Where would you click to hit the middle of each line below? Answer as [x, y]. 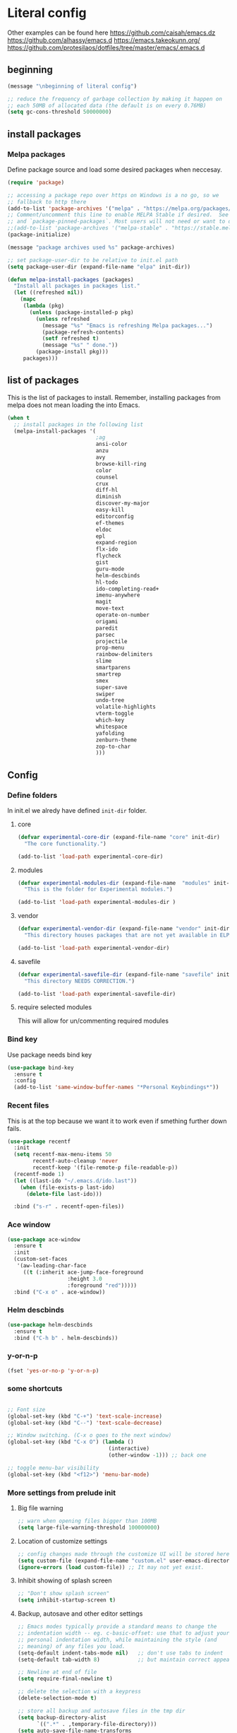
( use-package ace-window [44, 1239]
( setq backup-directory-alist [62, 1717]
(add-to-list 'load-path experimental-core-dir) [90, 857]
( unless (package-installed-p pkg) [81, 312]
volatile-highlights [126, 707]
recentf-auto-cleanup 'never [75, 1161]
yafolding [110, 733]
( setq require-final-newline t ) [65, 1679]
